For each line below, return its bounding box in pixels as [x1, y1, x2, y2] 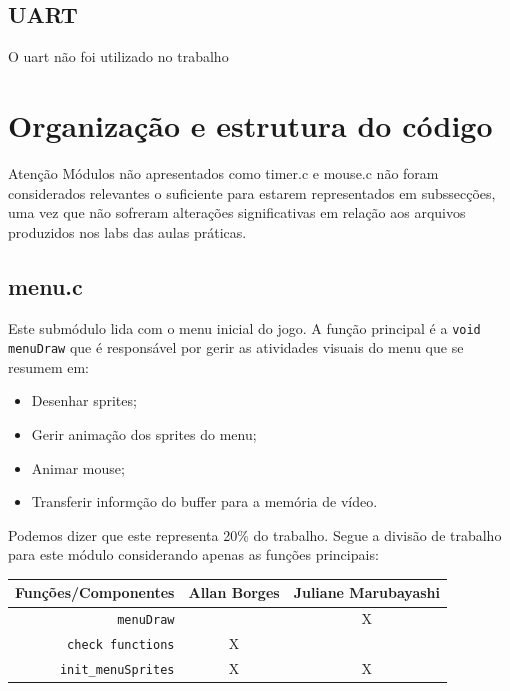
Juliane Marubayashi [293, 582, 441, 603]
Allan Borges [188, 582, 280, 603]
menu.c [8, 270, 83, 301]
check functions [67, 638, 175, 653]
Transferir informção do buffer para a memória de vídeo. [31, 491, 378, 512]
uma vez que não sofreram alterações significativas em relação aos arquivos [8, 202, 466, 223]
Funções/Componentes [15, 582, 175, 603]
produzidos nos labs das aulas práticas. [8, 221, 247, 242]
